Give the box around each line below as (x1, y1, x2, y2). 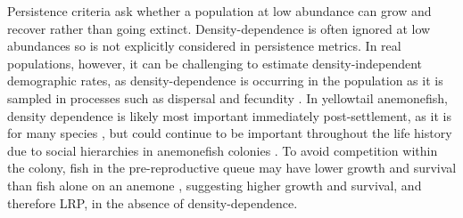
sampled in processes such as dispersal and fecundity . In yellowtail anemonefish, (7, 88, 448, 107)
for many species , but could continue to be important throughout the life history (7, 124, 452, 142)
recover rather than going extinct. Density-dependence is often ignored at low (7, 19, 431, 37)
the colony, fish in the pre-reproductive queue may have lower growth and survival (7, 158, 457, 177)
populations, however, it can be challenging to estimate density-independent (7, 53, 423, 72)
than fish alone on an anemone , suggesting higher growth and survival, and (7, 175, 422, 194)
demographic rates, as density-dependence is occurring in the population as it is (7, 71, 443, 90)
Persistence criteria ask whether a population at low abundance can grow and (7, 2, 432, 20)
